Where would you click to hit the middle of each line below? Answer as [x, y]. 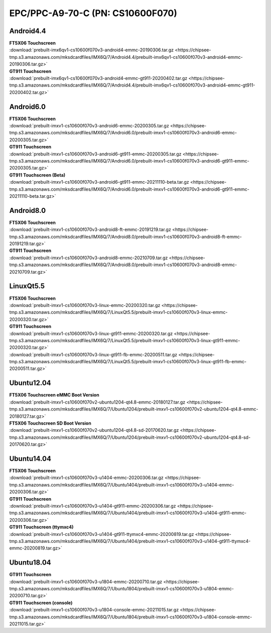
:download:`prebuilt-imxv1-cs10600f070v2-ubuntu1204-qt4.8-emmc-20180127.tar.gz [97, 402]
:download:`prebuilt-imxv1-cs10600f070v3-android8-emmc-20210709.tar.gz [89, 258]
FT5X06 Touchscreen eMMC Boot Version [54, 395]
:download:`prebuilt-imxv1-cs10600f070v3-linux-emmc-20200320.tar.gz [85, 305]
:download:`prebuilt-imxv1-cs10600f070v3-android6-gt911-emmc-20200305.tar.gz [95, 154]
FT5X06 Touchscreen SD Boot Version [50, 423]
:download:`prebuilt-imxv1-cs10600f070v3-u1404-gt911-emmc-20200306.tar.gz [93, 506]
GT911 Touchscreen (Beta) [37, 175]
